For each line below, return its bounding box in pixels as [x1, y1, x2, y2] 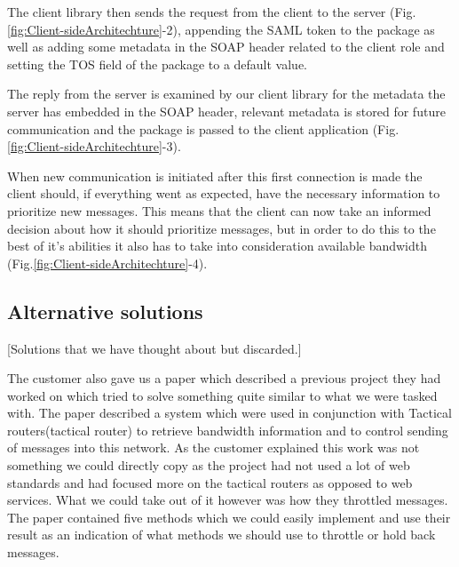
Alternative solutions [7, 297, 203, 324]
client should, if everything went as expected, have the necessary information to [7, 184, 440, 203]
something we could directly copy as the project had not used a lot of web [7, 456, 410, 475]
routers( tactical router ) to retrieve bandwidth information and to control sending [7, 420, 448, 439]
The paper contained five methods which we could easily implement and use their [7, 507, 451, 526]
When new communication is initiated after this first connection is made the [7, 166, 423, 185]
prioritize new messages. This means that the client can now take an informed [7, 201, 431, 220]
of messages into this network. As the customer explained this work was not [7, 438, 420, 457]
